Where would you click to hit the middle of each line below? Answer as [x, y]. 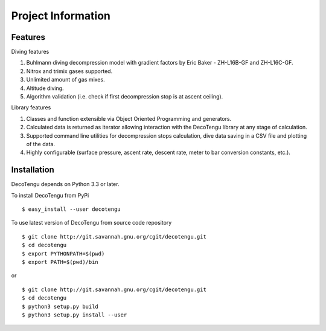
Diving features [30, 52]
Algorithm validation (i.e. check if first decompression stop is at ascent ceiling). [125, 97]
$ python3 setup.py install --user [75, 315]
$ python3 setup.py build [60, 306]
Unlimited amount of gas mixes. [66, 80]
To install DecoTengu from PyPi [50, 195]
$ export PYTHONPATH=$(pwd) [63, 253]
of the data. [41, 144]
